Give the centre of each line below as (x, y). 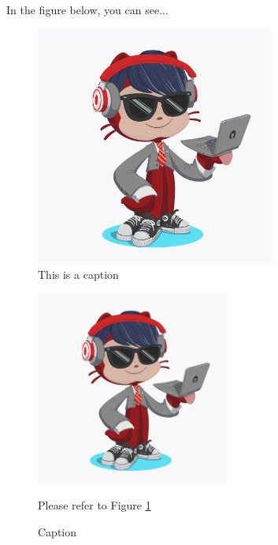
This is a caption (78, 274)
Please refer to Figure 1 (95, 505)
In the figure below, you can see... (87, 9)
